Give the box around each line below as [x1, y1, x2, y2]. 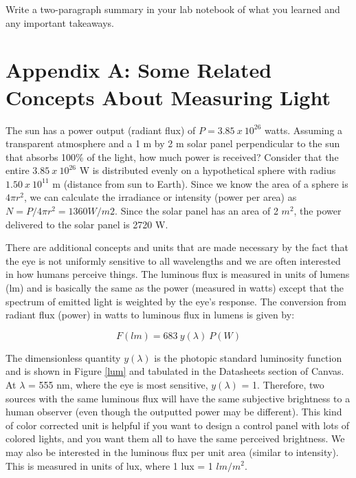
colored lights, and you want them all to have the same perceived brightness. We [5, 431, 345, 446]
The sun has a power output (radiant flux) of [5, 122, 196, 137]
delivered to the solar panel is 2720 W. [5, 217, 168, 231]
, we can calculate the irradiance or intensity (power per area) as [24, 190, 297, 204]
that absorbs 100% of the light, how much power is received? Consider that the [5, 149, 339, 164]
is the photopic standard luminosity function [154, 350, 342, 365]
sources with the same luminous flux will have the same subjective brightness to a [5, 391, 351, 405]
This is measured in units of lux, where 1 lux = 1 [5, 458, 213, 472]
